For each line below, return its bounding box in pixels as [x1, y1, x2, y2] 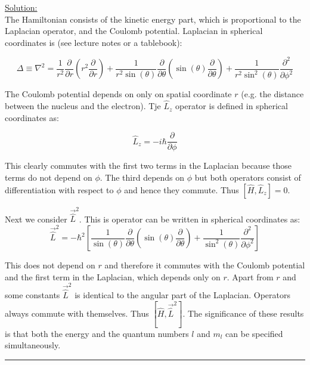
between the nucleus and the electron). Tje [5, 100, 161, 112]
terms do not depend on [5, 171, 92, 183]
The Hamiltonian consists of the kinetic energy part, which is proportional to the [5, 13, 301, 25]
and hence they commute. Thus [124, 183, 239, 196]
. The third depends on [100, 171, 185, 183]
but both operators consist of [194, 171, 301, 183]
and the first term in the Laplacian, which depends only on [5, 270, 221, 283]
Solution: [5, 1, 38, 13]
